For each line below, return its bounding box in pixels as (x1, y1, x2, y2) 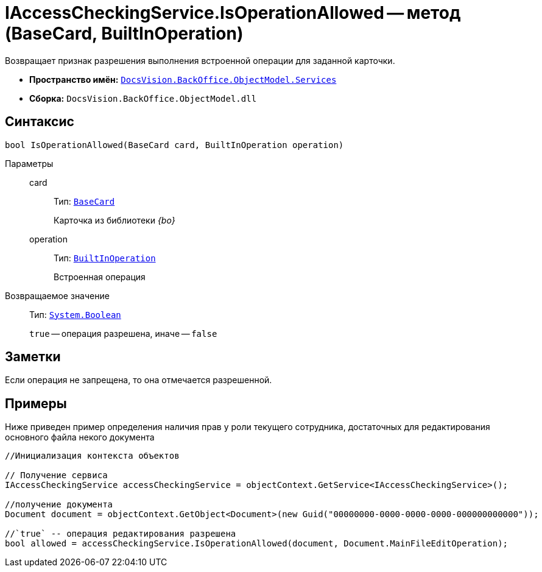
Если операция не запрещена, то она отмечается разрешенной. (5, 375, 272, 386)
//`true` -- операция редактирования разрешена (5, 529, 236, 539)
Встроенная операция (54, 271, 146, 282)
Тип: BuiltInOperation (54, 252, 156, 263)
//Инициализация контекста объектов (5, 451, 180, 461)
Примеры (5, 395, 67, 411)
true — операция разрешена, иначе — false (29, 328, 217, 339)
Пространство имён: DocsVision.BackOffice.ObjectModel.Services (29, 74, 337, 85)
